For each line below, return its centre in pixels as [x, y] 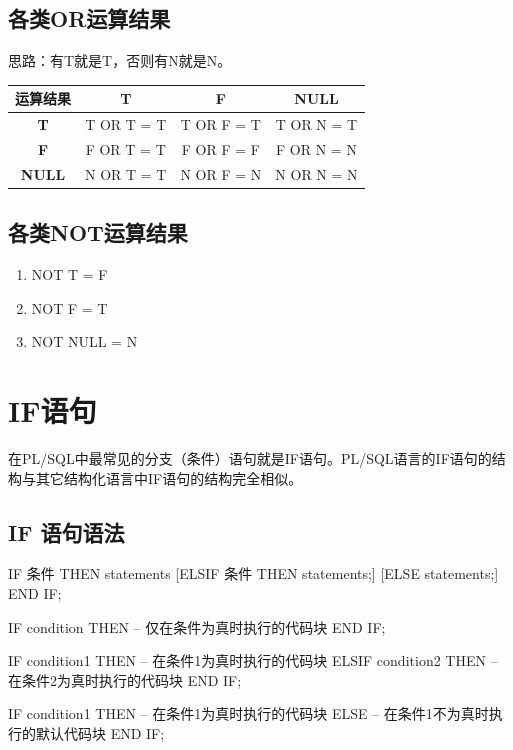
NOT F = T [69, 307]
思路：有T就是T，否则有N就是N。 [120, 60]
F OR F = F [220, 148]
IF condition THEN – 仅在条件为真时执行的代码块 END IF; [197, 626]
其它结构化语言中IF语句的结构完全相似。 [169, 477]
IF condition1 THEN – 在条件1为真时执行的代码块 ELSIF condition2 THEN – [253, 660]
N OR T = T [126, 173]
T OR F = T [220, 124]
